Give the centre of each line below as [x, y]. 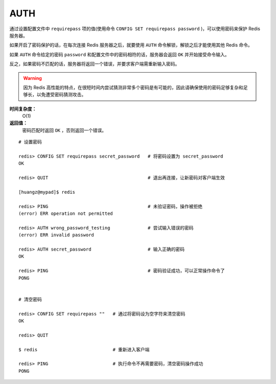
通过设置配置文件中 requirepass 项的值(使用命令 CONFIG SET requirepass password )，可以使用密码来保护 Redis [135, 29]
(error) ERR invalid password [56, 235]
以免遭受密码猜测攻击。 [61, 95]
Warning [32, 78]
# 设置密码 [30, 142]
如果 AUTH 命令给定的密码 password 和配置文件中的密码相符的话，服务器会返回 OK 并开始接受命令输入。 [119, 54]
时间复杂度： [23, 109]
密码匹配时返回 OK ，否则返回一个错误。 [64, 130]
